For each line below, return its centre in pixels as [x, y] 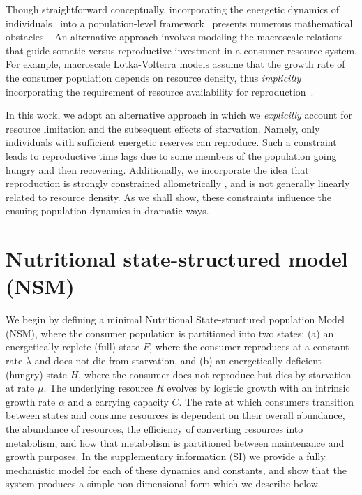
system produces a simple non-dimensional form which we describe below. [163, 483]
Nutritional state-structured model [177, 259]
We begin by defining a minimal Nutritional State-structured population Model [175, 319]
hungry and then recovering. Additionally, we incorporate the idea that [157, 169]
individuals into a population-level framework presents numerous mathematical [179, 23]
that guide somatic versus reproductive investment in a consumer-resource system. [182, 50]
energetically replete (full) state [73, 347]
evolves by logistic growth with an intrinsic [258, 388]
